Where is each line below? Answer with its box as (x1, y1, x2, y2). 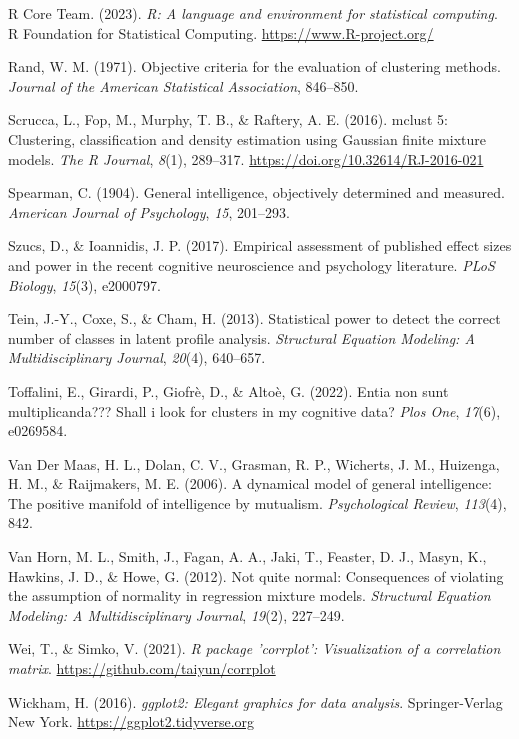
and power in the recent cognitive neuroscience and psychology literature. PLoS (8, 254, 495, 275)
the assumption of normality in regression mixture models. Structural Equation (8, 585, 491, 606)
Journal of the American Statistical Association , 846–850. (8, 75, 359, 96)
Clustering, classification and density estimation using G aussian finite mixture (8, 128, 487, 149)
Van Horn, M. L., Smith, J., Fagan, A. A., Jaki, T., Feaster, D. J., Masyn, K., (8, 546, 487, 567)
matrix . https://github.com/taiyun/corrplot (8, 658, 276, 679)
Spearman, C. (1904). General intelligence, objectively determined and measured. (8, 182, 505, 203)
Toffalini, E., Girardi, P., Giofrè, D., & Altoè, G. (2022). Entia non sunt (8, 380, 449, 401)
